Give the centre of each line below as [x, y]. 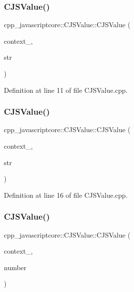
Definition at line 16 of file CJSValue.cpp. [66, 195]
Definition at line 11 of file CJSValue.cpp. [66, 90]
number [15, 267]
